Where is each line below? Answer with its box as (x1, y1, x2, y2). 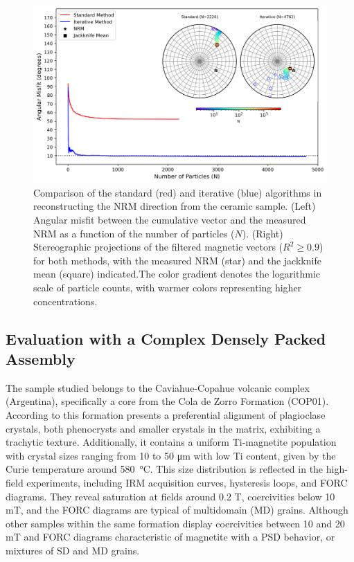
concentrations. (33, 293, 98, 308)
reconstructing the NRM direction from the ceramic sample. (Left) (33, 199, 316, 213)
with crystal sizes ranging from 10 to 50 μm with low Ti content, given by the (6, 448, 336, 462)
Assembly (6, 348, 76, 370)
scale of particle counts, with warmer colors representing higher (33, 280, 302, 295)
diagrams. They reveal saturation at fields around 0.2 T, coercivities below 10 (6, 489, 335, 503)
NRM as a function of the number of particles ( (33, 226, 235, 240)
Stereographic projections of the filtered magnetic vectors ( (33, 239, 283, 254)
